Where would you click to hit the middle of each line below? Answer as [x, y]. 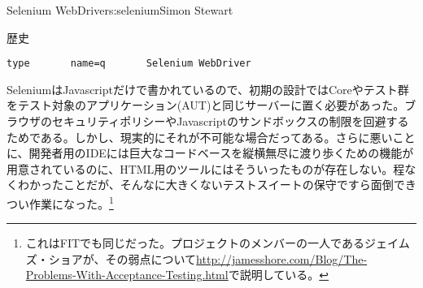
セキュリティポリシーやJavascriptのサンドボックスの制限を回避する [230, 121]
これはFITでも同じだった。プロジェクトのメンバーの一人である [195, 243]
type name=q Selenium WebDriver [129, 64]
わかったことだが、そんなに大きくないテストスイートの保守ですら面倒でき [217, 185]
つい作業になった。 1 [60, 202]
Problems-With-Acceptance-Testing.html [127, 275]
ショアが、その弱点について [122, 258]
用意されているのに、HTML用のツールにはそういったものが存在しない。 [200, 168]
